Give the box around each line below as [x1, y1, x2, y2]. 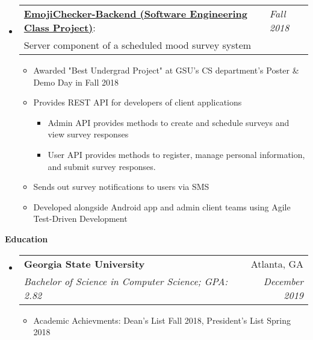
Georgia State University [23, 256, 145, 271]
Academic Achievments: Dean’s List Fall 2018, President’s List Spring [33, 313, 291, 326]
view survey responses [48, 128, 129, 140]
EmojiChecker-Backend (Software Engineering [23, 7, 248, 20]
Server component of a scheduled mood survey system [23, 38, 252, 52]
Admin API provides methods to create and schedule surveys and [48, 116, 290, 128]
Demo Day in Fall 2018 [33, 75, 119, 88]
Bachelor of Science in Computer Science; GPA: [23, 274, 228, 288]
